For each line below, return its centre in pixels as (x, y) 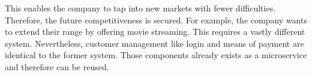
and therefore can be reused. (57, 66)
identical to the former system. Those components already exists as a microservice (156, 55)
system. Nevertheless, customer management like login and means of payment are (154, 43)
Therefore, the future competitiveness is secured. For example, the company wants (156, 19)
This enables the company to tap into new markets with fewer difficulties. (140, 8)
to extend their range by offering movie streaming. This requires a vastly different (155, 31)
